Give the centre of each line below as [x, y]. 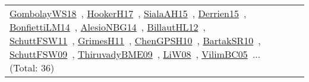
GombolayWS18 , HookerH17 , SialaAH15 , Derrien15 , [128, 13]
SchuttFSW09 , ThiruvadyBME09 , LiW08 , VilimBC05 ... [135, 54]
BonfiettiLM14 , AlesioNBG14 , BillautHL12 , [108, 27]
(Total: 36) [32, 68]
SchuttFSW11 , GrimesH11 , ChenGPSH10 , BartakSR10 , [135, 40]
